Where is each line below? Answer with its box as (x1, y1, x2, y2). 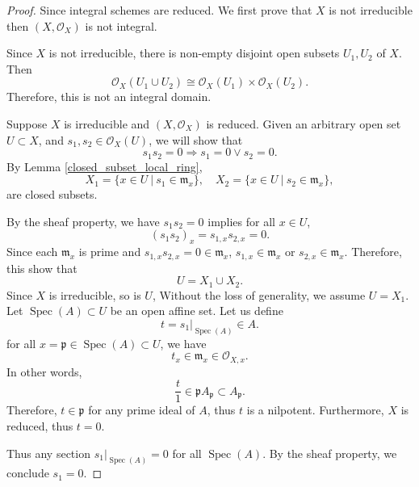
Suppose (6, 115, 48, 132)
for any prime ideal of (88, 401, 195, 418)
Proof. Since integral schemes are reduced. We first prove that (6, 2, 312, 18)
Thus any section (6, 444, 90, 461)
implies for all (207, 212, 275, 229)
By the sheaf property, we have (6, 212, 160, 229)
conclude (6, 464, 49, 481)
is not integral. (85, 17, 157, 34)
